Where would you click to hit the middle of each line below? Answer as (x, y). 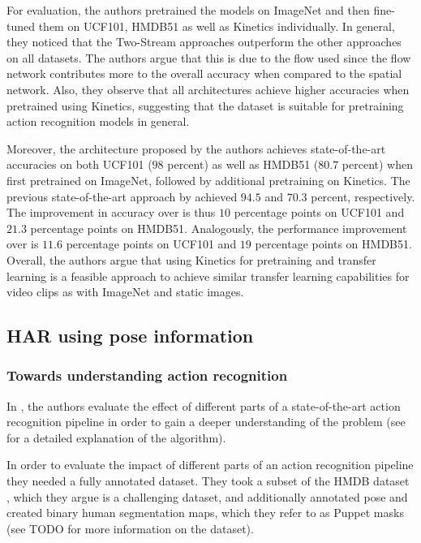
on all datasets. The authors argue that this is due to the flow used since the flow (209, 57)
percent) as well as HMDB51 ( (243, 164)
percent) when (378, 164)
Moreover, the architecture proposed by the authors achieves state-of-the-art (196, 148)
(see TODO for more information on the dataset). (130, 528)
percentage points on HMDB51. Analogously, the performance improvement (219, 228)
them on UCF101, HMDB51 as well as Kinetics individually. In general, (217, 26)
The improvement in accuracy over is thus (111, 212)
